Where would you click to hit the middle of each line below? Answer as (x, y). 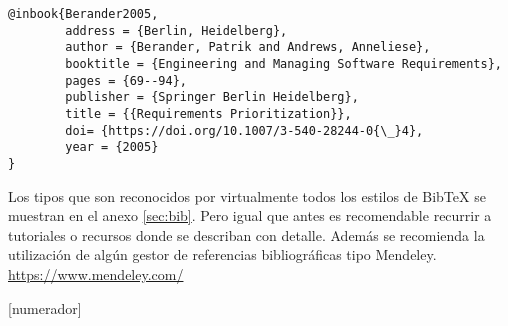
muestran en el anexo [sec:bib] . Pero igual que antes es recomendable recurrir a (250, 215)
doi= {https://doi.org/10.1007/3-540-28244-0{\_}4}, (244, 130)
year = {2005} (112, 147)
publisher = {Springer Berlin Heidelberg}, (212, 97)
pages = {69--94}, (126, 80)
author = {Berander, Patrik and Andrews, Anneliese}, (248, 47)
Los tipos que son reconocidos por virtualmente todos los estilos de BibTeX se (247, 195)
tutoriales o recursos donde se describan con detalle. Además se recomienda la (246, 234)
